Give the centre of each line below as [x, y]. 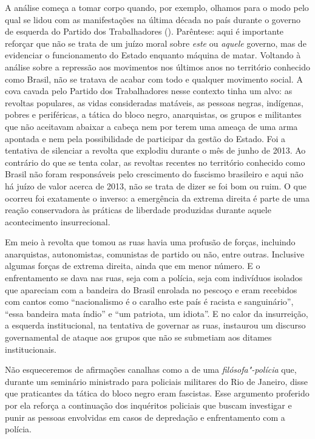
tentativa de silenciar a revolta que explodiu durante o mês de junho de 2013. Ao [155, 150]
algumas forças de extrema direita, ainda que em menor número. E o [133, 266]
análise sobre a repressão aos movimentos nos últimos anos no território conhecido [157, 66]
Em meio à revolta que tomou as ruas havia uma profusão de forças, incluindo [150, 242]
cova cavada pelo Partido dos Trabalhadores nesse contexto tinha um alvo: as [149, 91]
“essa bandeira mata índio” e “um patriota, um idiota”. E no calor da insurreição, [157, 313]
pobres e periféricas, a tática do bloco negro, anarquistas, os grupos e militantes [153, 114]
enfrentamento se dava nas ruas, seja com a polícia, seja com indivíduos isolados [154, 278]
